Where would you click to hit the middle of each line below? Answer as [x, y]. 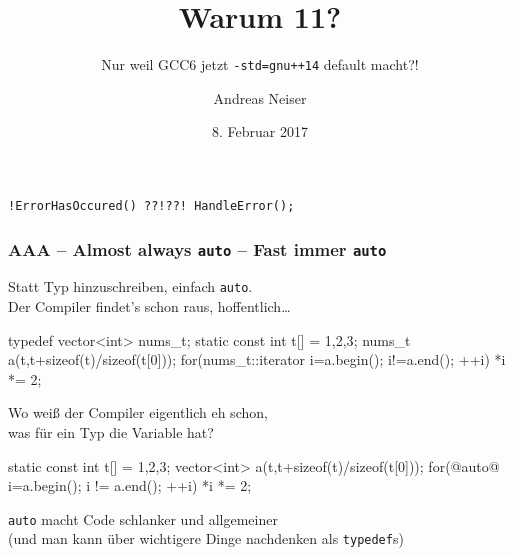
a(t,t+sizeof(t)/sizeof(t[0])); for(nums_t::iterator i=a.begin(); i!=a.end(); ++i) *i [257, 359]
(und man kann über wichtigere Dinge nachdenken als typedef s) [206, 538]
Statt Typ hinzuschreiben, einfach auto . [130, 286]
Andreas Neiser [260, 97]
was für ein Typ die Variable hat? [111, 432]
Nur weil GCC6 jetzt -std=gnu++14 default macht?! [260, 64]
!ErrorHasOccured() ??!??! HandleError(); [151, 205]
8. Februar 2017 [260, 131]
